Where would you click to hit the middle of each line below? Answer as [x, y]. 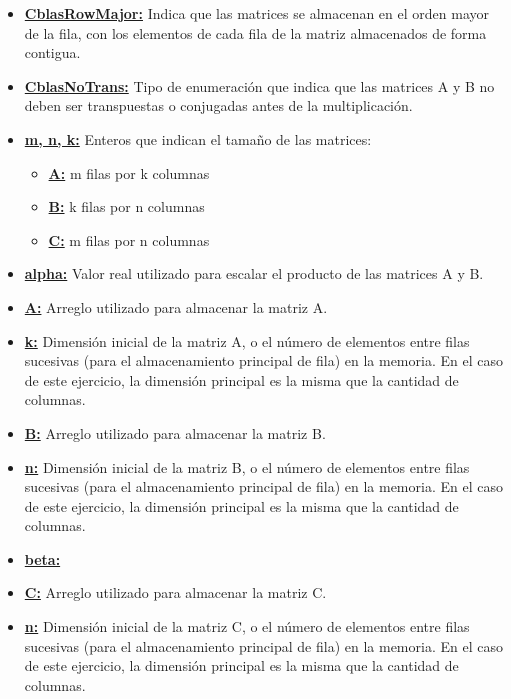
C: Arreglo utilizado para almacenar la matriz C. [175, 592]
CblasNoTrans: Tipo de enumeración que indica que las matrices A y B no [259, 85]
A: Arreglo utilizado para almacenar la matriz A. [176, 306]
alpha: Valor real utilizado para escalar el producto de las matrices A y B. [254, 273]
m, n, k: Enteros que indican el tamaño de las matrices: [198, 138]
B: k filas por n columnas [126, 206]
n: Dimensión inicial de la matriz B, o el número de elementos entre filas [247, 466]
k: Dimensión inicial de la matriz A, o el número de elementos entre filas [247, 340]
